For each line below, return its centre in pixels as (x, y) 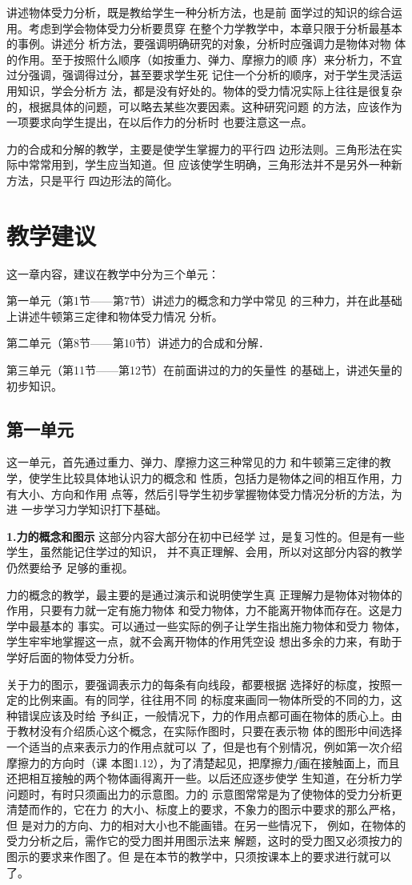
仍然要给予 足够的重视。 (70, 567)
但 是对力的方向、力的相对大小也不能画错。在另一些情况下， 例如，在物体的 (206, 825)
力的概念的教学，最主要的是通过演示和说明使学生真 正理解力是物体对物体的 (204, 594)
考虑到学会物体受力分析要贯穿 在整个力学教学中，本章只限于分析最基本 (215, 28)
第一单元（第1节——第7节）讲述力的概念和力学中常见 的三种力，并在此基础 (204, 300)
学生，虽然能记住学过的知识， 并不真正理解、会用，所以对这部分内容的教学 (204, 552)
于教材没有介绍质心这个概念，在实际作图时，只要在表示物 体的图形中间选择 (204, 731)
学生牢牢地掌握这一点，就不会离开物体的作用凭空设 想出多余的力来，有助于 (204, 641)
